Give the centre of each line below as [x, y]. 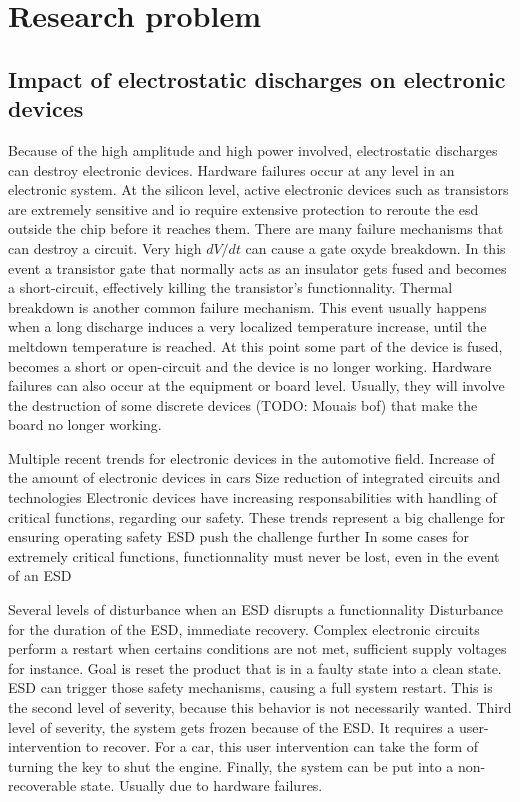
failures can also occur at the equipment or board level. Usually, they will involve [256, 385]
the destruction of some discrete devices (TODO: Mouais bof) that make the [243, 404]
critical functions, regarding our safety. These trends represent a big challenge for [256, 516]
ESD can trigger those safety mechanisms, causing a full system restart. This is [250, 687]
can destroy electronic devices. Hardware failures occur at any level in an [231, 169]
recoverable [42, 785]
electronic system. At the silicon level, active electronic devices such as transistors [258, 189]
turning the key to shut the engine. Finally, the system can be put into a [231, 765]
